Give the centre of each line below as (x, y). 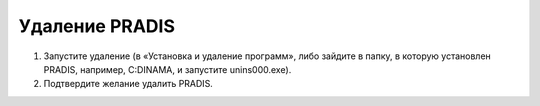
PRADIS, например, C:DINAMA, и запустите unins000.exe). (167, 69)
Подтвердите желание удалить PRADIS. (128, 84)
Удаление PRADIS (96, 26)
